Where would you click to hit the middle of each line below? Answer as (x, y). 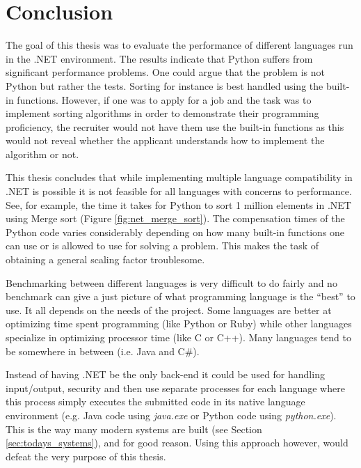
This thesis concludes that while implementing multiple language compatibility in (179, 177)
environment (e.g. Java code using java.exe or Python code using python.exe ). (171, 415)
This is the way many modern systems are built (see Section (134, 429)
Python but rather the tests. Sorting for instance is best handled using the (165, 85)
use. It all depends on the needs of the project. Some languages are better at (169, 310)
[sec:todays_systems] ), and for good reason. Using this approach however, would (177, 443)
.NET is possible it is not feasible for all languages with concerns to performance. (179, 191)
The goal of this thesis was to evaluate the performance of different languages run (179, 45)
